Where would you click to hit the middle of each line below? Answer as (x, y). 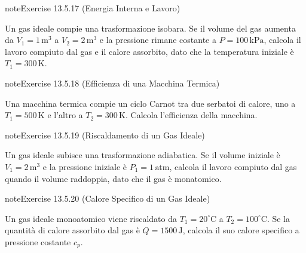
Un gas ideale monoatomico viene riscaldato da (91, 218)
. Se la (278, 218)
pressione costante (38, 241)
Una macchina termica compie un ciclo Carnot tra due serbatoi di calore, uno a (150, 103)
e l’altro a (65, 115)
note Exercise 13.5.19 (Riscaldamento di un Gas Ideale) (105, 135)
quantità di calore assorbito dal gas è (72, 230)
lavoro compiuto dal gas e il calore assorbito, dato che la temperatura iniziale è (149, 51)
